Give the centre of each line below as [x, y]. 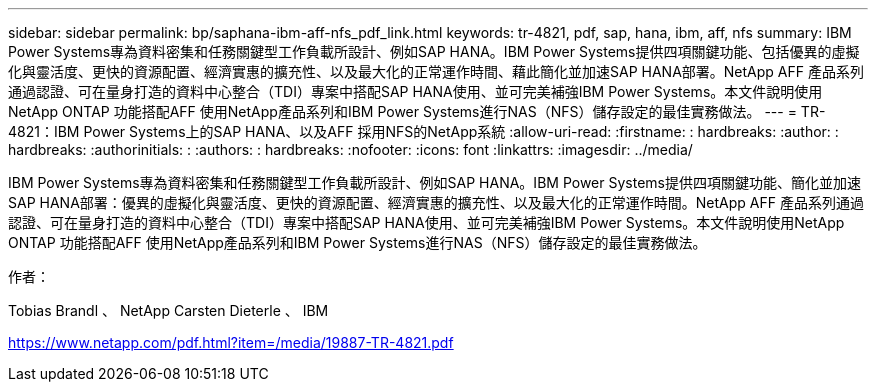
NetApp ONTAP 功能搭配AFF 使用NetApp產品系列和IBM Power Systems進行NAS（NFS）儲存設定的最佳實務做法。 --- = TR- [417, 111]
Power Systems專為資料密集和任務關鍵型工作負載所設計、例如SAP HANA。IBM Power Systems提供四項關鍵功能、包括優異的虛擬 [434, 51]
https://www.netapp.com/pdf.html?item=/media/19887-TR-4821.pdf [231, 342]
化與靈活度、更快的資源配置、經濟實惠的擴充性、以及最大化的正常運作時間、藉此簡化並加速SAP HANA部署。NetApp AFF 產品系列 [436, 71]
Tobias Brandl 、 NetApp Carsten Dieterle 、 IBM [168, 310]
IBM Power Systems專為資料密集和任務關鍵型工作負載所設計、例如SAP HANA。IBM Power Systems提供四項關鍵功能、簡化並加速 [434, 182]
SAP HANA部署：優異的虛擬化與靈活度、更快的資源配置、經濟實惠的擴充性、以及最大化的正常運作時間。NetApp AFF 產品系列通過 [436, 202]
